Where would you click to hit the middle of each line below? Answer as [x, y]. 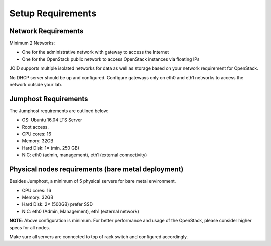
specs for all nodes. [30, 227]
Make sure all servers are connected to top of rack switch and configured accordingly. [99, 237]
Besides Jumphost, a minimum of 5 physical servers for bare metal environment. [93, 181]
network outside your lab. [36, 85]
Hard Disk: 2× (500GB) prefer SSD [57, 204]
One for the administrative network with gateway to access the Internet [95, 52]
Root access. [35, 127]
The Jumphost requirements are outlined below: [59, 111]
